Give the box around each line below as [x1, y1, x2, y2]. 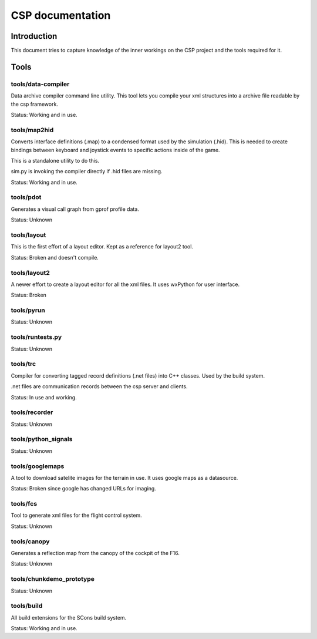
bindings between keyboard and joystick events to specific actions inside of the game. [11, 146, 220, 153]
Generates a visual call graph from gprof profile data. [11, 206, 139, 213]
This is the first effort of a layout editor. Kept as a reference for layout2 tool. [11, 243, 194, 250]
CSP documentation [11, 9, 111, 22]
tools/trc [11, 360, 36, 368]
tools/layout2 [11, 268, 50, 277]
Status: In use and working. [11, 394, 77, 401]
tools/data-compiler [11, 80, 70, 88]
